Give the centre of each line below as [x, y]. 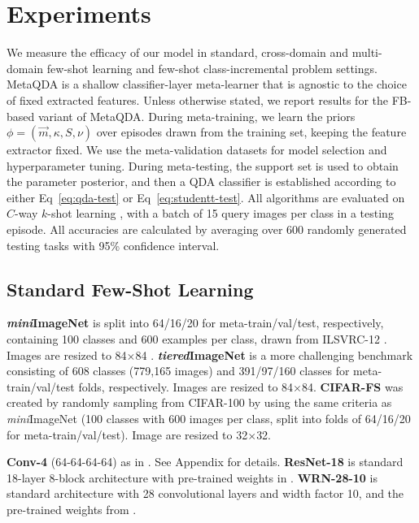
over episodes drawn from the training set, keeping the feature [251, 132]
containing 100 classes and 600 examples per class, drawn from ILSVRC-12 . [197, 339]
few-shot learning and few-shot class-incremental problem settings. [212, 68]
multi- [367, 52]
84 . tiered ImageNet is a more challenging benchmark [274, 354]
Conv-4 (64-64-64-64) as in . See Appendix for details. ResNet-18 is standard [205, 462]
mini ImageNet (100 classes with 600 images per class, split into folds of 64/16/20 [209, 419]
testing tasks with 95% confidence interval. [113, 245]
